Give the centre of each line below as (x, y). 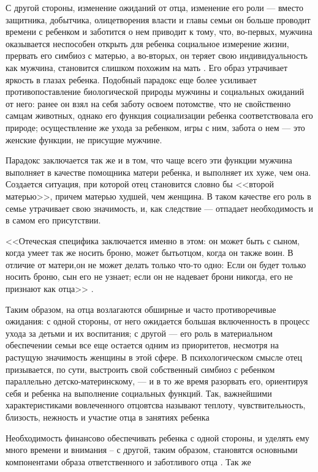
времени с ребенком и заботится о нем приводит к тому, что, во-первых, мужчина (159, 32)
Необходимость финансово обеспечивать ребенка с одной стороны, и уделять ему (157, 437)
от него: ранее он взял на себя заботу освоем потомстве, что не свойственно (148, 103)
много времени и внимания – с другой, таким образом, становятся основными (152, 450)
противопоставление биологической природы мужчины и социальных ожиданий (155, 92)
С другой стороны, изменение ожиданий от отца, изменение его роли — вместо (154, 7)
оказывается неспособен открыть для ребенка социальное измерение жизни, (147, 43)
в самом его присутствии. (53, 220)
